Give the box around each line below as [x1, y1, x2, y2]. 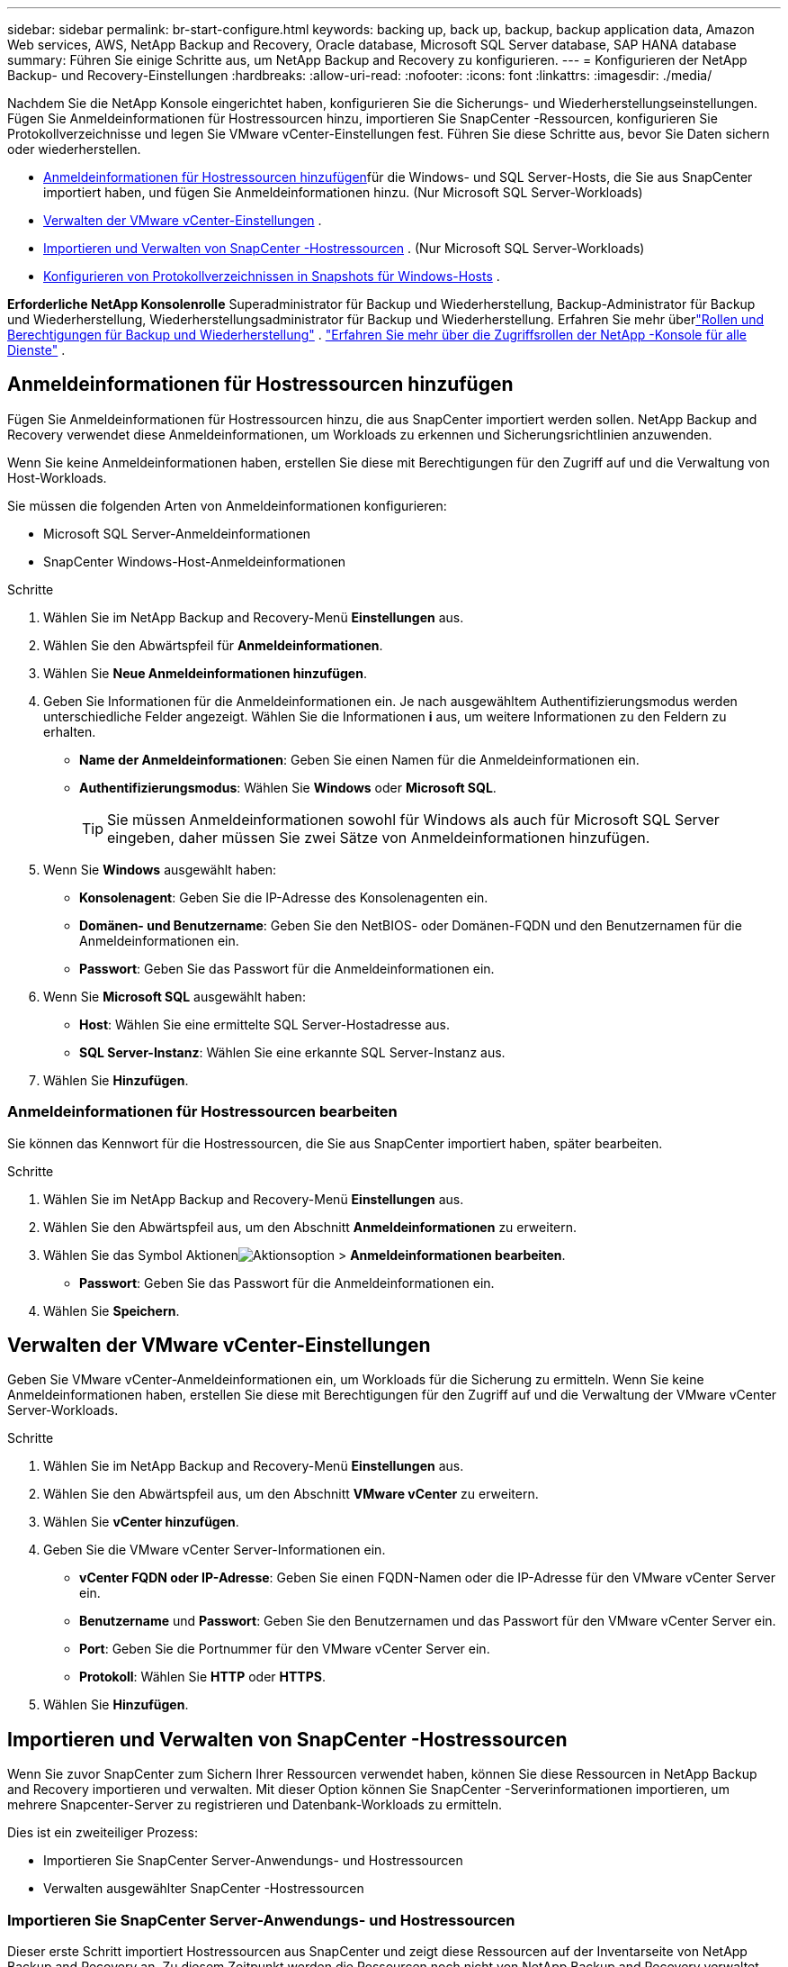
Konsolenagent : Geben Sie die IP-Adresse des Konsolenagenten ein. [79, 889, 488, 905]
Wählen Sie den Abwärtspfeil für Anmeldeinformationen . [43, 637, 383, 653]
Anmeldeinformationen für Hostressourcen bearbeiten [7, 1102, 398, 1121]
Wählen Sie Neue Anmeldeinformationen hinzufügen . [43, 665, 367, 681]
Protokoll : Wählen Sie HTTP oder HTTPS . [79, 1669, 326, 1685]
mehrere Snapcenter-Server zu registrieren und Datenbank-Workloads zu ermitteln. [7, 1797, 502, 1813]
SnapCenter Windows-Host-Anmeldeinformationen [43, 553, 346, 569]
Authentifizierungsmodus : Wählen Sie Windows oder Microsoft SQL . [79, 779, 497, 795]
